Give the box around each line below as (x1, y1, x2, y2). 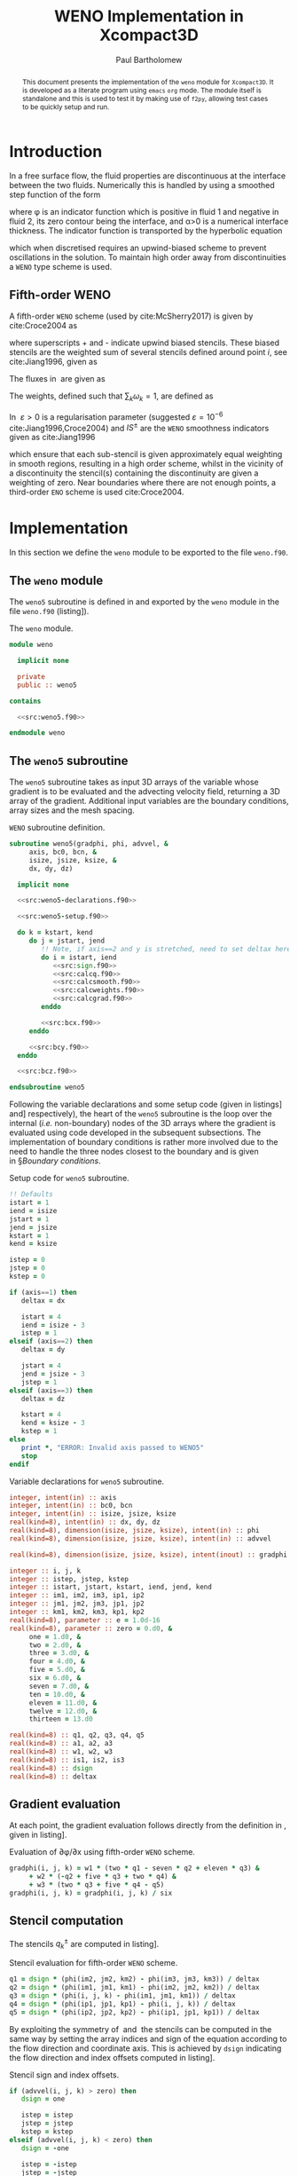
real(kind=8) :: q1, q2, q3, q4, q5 (9, 1731, 145, 1740)
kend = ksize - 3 (20, 1418, 86, 1428)
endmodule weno (9, 729, 66, 737)
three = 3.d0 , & (28, 1649, 90, 1658)
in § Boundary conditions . (9, 1155, 101, 1166)
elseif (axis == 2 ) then (9, 1337, 93, 1346)
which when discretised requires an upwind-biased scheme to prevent (9, 242, 267, 254)
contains (9, 697, 42, 706)
